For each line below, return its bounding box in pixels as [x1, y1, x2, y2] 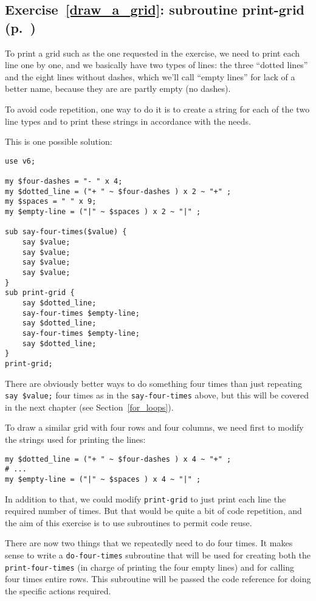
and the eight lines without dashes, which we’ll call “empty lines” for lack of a [5, 70, 295, 83]
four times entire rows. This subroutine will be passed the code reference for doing [5, 572, 311, 585]
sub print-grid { [5, 288, 75, 297]
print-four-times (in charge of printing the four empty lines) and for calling [5, 560, 295, 573]
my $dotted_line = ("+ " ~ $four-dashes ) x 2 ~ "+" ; [5, 187, 232, 196]
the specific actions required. [5, 584, 111, 597]
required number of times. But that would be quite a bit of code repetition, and [5, 504, 302, 517]
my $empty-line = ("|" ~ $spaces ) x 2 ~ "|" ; [5, 207, 201, 217]
